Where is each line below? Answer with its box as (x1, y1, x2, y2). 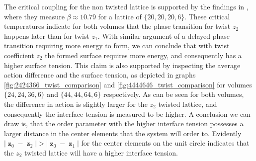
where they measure (4, 11, 65, 21)
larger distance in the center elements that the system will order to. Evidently (4, 128, 242, 138)
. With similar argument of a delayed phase (97, 30, 230, 41)
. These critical (184, 11, 230, 21)
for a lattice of (98, 11, 142, 21)
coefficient (4, 50, 34, 60)
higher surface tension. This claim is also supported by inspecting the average (4, 60, 241, 70)
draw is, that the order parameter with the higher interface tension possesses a (4, 118, 244, 129)
